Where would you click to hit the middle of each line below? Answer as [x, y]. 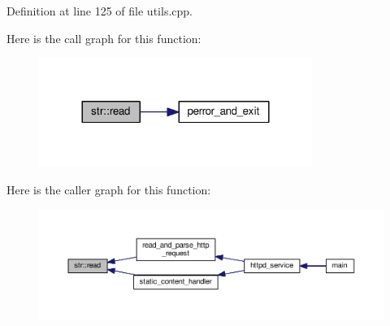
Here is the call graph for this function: [104, 38]
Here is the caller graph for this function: [109, 189]
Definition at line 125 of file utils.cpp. [100, 11]
